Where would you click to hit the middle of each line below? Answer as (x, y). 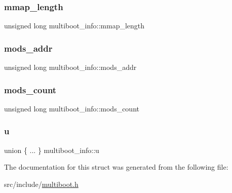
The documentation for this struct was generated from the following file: (116, 167)
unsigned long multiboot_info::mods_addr (70, 67)
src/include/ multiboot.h (41, 184)
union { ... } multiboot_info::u (52, 150)
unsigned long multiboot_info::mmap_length (74, 26)
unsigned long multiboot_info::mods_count (72, 108)
